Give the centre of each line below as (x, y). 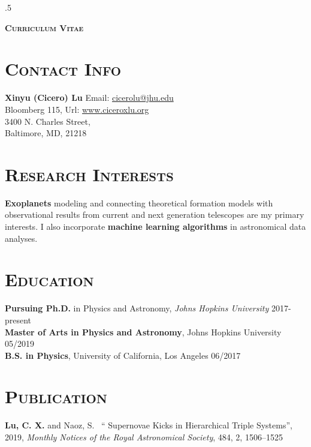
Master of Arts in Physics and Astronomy (93, 331)
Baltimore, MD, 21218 (46, 133)
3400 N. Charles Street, (48, 121)
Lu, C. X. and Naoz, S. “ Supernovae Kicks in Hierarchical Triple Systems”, (149, 425)
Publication (56, 396)
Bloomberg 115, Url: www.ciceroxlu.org (77, 109)
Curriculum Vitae (44, 27)
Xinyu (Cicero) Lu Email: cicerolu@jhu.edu (89, 97)
